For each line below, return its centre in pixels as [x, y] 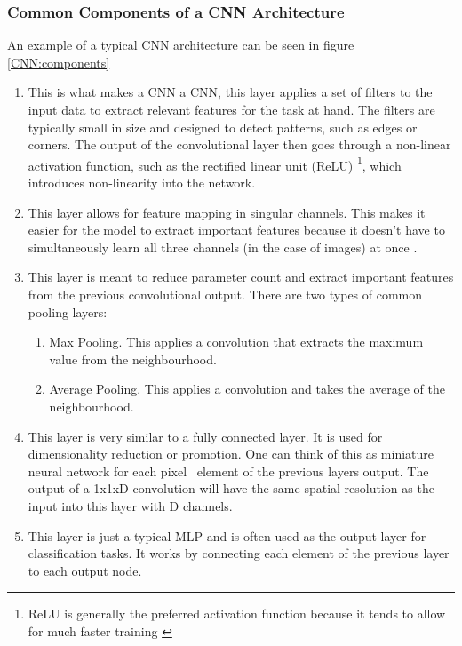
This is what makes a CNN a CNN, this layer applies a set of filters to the [230, 92]
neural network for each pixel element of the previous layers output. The [228, 471]
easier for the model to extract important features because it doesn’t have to [236, 230]
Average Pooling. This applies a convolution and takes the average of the [247, 389]
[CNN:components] [59, 62]
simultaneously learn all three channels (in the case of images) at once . [223, 247]
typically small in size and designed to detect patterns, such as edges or [223, 127]
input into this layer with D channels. [130, 505]
